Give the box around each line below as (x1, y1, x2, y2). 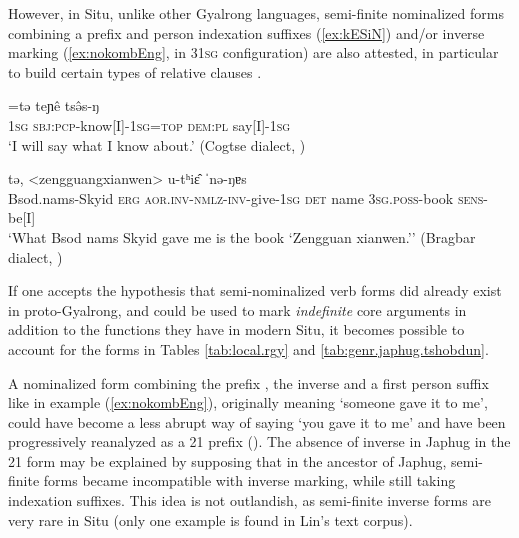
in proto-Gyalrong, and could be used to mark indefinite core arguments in (8, 299, 467, 320)
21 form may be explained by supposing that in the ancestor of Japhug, (8, 450, 447, 471)
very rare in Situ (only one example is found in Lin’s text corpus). (8, 509, 413, 530)
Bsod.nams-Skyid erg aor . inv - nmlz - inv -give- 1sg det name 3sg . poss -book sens (8, 187, 484, 208)
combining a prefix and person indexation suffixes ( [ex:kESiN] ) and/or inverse (8, 22, 485, 43)
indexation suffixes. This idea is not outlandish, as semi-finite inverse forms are (8, 490, 492, 511)
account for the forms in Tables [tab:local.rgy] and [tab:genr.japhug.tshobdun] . (8, 338, 489, 359)
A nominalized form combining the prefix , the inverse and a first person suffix (8, 372, 489, 393)
